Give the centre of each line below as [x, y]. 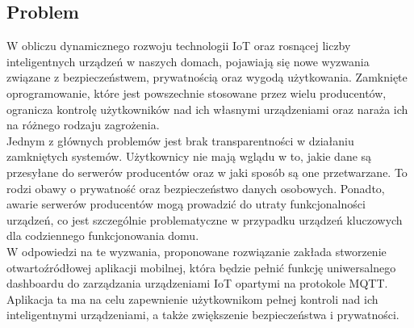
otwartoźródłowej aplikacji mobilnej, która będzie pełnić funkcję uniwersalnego [201, 267]
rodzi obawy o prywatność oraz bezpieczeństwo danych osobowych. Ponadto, [196, 188]
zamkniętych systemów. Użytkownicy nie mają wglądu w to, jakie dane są [189, 156]
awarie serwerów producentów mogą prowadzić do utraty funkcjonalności [186, 204]
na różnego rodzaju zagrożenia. [83, 125]
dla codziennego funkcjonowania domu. [103, 235]
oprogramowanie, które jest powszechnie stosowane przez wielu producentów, [197, 93]
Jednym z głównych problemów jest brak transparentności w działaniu [180, 140]
